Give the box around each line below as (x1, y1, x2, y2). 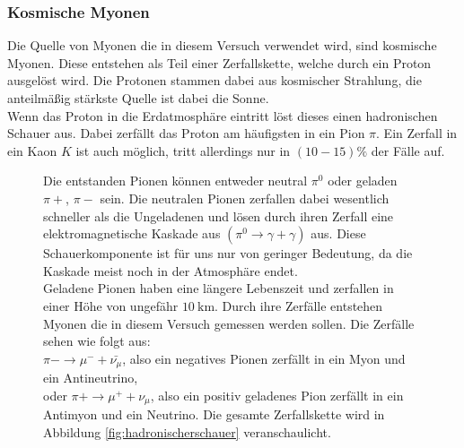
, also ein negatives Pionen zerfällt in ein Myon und (122, 349, 406, 367)
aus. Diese (311, 224, 366, 243)
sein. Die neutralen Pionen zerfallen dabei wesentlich (100, 188, 390, 207)
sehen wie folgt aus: (43, 332, 151, 350)
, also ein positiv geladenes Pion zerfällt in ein (150, 385, 404, 404)
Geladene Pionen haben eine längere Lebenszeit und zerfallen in (43, 279, 394, 297)
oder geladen (328, 171, 398, 190)
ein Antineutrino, (43, 368, 138, 387)
